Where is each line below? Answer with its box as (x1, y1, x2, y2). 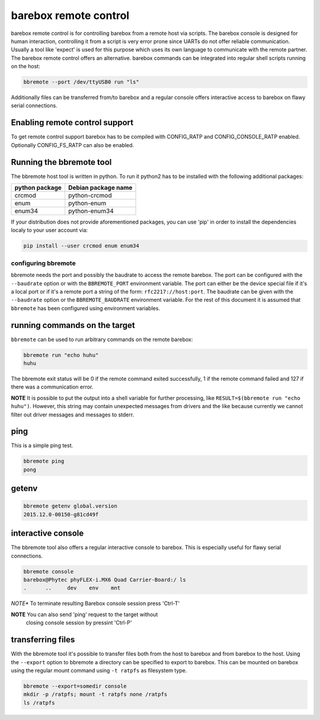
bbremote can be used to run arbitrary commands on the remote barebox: (11, 336, 193, 343)
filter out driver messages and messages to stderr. (11, 411, 135, 418)
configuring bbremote (11, 259, 76, 267)
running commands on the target (11, 320, 136, 330)
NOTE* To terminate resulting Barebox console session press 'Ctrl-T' (11, 600, 180, 607)
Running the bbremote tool (11, 157, 112, 167)
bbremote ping (23, 458, 65, 465)
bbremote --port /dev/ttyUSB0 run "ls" (23, 79, 139, 85)
